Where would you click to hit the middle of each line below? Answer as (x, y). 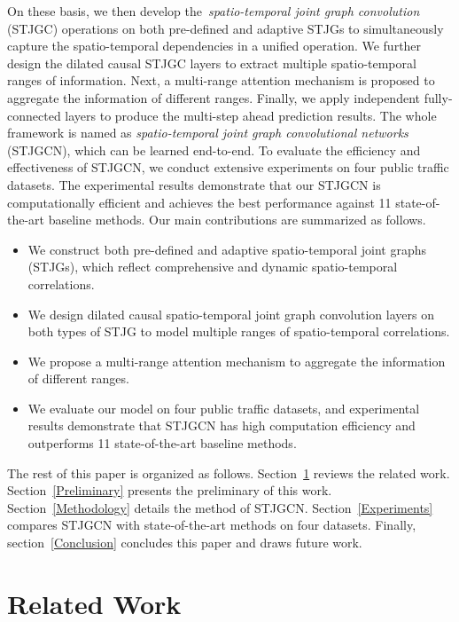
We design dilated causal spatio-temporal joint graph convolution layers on (231, 314)
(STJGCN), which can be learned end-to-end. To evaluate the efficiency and (214, 150)
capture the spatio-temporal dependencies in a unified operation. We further (214, 46)
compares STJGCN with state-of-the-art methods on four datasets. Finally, (212, 525)
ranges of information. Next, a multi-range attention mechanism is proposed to (221, 80)
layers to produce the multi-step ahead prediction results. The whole (251, 115)
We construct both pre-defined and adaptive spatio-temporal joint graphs (227, 249)
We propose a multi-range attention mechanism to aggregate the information (237, 361)
